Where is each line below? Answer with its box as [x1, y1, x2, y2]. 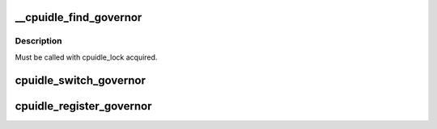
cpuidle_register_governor [15, 99, 153, 113]
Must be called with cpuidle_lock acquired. [15, 52, 158, 62]
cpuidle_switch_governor [15, 73, 146, 87]
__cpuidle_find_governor [15, 10, 142, 24]
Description [15, 35, 62, 47]
